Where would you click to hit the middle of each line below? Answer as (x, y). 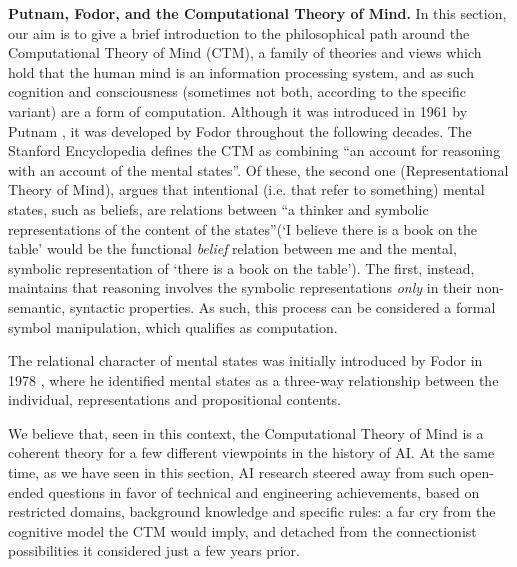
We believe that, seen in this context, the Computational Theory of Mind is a (246, 432)
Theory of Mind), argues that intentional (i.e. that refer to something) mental (246, 189)
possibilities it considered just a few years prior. (154, 550)
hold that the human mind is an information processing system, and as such (241, 71)
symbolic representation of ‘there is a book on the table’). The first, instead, (241, 267)
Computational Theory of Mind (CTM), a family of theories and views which (245, 52)
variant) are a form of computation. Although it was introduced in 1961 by (238, 110)
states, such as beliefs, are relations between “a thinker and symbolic (218, 208)
